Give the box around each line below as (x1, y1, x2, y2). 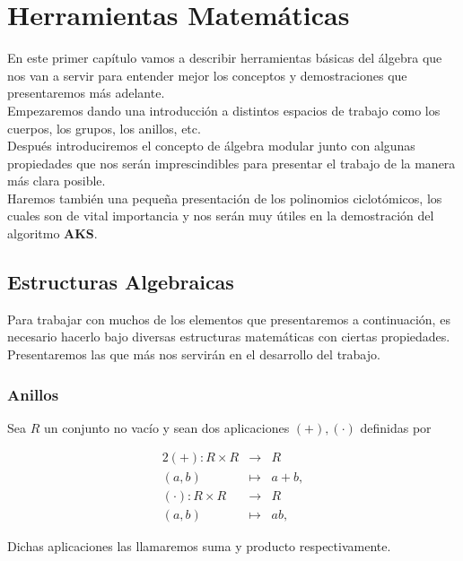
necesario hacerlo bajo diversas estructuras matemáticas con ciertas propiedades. (7, 327, 450, 346)
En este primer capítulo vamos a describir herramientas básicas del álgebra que (7, 48, 442, 67)
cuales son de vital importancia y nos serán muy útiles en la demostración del (7, 206, 434, 225)
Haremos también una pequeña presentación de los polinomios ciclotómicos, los (7, 188, 442, 207)
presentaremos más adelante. (7, 83, 165, 102)
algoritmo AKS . (7, 224, 98, 243)
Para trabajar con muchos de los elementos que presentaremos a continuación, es (7, 309, 450, 328)
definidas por (360, 418, 432, 436)
